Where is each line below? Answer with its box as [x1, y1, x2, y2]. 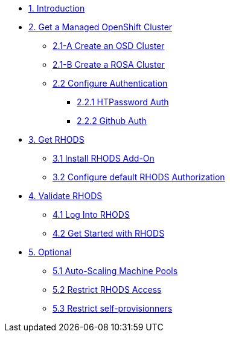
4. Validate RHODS [28, 191, 103, 201]
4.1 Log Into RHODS [53, 209, 130, 220]
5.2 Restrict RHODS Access [53, 284, 162, 295]
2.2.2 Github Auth [77, 116, 147, 126]
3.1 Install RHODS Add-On [53, 153, 155, 163]
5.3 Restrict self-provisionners [53, 303, 173, 313]
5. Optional [28, 247, 72, 257]
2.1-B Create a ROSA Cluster [53, 59, 165, 70]
